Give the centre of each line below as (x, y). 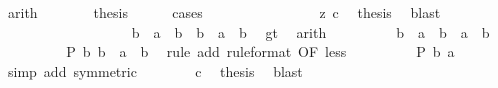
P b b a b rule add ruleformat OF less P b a (260, 51)
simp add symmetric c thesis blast (155, 70)
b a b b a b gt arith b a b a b (310, 31)
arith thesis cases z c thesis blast (224, 12)
